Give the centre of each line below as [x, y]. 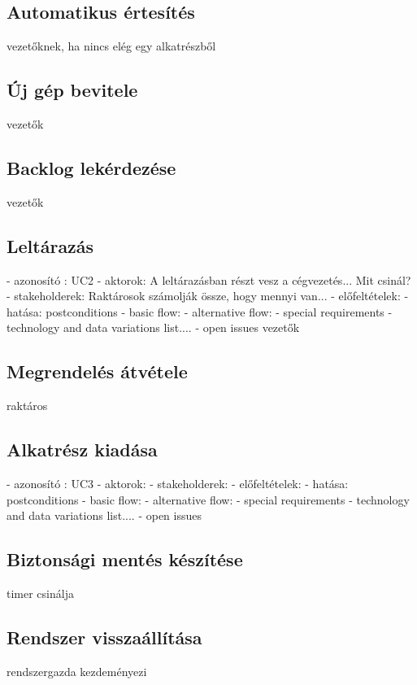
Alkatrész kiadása [82, 449]
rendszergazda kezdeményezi [77, 671]
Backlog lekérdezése [91, 167]
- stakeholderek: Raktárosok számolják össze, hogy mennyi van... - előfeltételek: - [208, 296]
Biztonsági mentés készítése [125, 559]
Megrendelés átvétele [97, 371]
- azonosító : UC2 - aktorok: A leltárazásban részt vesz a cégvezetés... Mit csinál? [209, 279]
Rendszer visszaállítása [104, 637]
